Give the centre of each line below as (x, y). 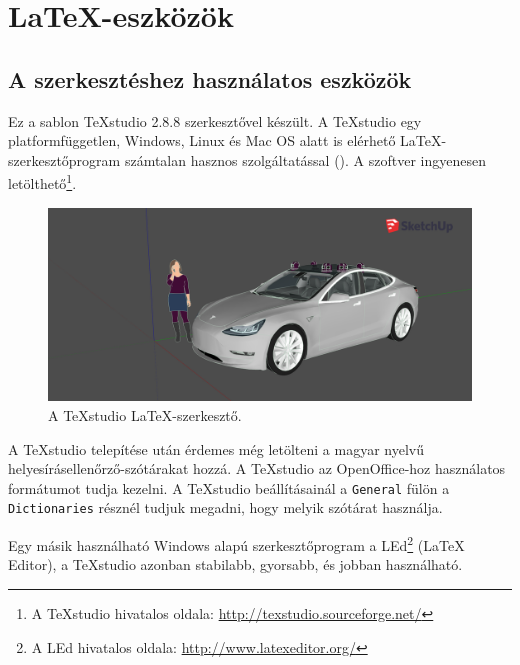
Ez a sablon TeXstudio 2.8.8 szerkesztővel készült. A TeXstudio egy (215, 120)
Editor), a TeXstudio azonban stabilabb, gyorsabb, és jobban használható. (235, 564)
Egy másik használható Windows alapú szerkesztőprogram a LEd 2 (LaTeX (236, 543)
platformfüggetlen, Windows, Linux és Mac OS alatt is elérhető (202, 140)
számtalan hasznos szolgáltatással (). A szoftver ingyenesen (305, 159)
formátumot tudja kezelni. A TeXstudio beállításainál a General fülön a (229, 487)
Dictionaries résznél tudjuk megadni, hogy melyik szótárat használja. (225, 507)
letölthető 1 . (42, 182)
